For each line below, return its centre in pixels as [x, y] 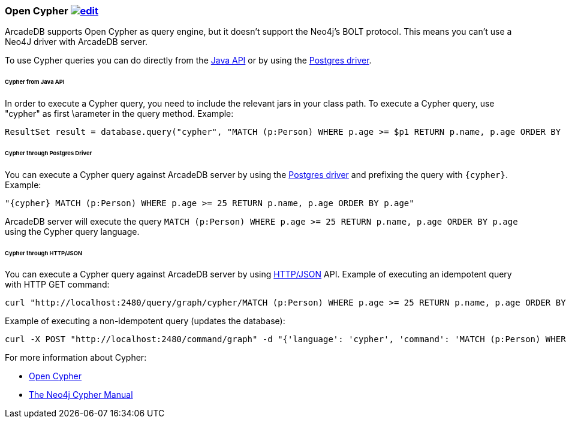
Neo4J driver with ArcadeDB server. [76, 42]
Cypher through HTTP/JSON [44, 253]
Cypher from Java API [35, 82]
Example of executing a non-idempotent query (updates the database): [145, 321]
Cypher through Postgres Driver [49, 153]
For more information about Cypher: [76, 358]
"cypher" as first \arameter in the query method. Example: [119, 114]
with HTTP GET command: [57, 285]
